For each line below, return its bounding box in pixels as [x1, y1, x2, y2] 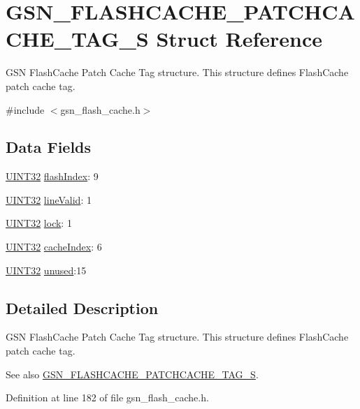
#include [6, 102, 45, 117]
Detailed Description [6, 297, 159, 318]
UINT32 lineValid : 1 [6, 192, 92, 207]
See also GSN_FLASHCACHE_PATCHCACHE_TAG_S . [6, 366, 259, 381]
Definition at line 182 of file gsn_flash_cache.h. [6, 390, 209, 405]
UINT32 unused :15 [6, 262, 87, 277]
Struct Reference [156, 24, 322, 53]
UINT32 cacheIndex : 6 [6, 239, 102, 254]
